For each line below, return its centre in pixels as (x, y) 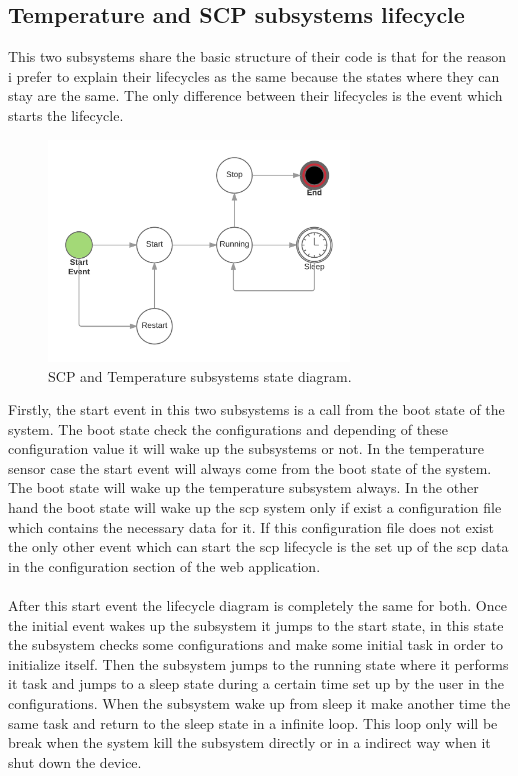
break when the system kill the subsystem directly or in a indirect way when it (249, 742)
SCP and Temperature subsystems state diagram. (200, 375)
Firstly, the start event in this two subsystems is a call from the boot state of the (256, 409)
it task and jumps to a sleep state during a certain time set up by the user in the (256, 683)
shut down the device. (75, 761)
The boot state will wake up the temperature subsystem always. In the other (243, 487)
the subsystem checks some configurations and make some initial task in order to (255, 644)
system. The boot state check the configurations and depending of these (228, 428)
